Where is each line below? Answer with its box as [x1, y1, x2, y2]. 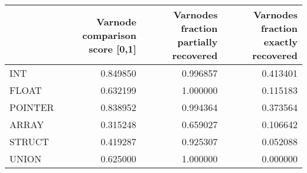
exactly [263, 35, 298, 48]
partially [177, 35, 218, 48]
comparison [82, 28, 136, 42]
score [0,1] [89, 41, 136, 56]
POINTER [9, 100, 54, 114]
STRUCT [9, 135, 49, 148]
